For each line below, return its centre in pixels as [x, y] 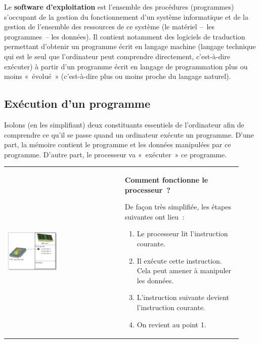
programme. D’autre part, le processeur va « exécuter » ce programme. [116, 154]
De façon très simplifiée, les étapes [178, 207]
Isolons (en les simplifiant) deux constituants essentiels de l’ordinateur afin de [124, 124]
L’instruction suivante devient [183, 297]
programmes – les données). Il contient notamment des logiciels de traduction [125, 36]
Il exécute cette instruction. [179, 260]
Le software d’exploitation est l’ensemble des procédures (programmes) [119, 7]
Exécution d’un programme [77, 103]
